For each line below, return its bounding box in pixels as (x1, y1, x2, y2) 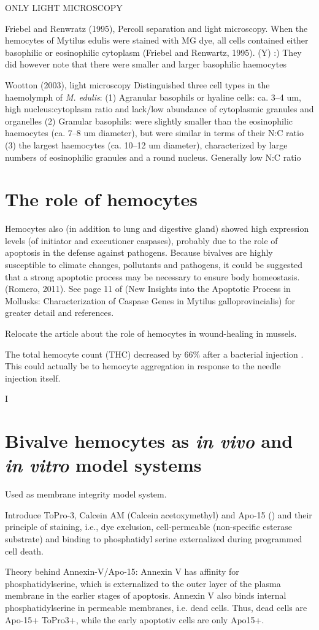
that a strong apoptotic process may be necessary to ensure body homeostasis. (5, 270, 300, 283)
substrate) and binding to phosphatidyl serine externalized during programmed (5, 532, 302, 545)
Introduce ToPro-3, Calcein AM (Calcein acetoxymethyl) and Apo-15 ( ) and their (5, 508, 312, 521)
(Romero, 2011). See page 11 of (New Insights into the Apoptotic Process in (5, 282, 291, 295)
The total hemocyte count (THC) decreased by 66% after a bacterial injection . (5, 347, 304, 360)
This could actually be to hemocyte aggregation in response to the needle (5, 359, 281, 372)
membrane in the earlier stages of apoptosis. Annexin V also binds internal (5, 589, 286, 602)
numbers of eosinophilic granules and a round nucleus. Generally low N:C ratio (5, 150, 301, 163)
